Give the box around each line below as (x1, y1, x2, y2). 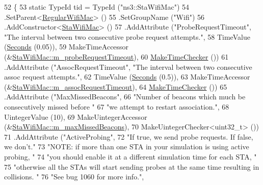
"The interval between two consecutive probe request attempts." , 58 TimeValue (4, 31, 250, 42)
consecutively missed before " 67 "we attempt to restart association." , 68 (4, 101, 229, 112)
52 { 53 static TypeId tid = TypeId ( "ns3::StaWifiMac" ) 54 (4, 2, 190, 12)
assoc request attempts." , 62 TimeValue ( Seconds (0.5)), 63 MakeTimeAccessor (4, 71, 250, 82)
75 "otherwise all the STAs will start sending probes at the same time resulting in (4, 161, 259, 172)
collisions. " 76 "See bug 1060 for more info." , (4, 171, 144, 182)
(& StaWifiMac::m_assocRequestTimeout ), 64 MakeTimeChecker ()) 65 (4, 81, 227, 92)
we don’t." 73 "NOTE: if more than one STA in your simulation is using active (4, 141, 249, 152)
